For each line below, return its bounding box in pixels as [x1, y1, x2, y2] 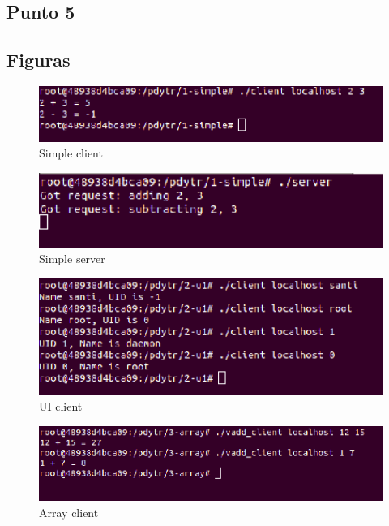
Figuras [6, 47, 71, 72]
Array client [39, 503, 99, 520]
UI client [39, 398, 83, 415]
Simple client [39, 144, 103, 162]
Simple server [39, 250, 105, 267]
